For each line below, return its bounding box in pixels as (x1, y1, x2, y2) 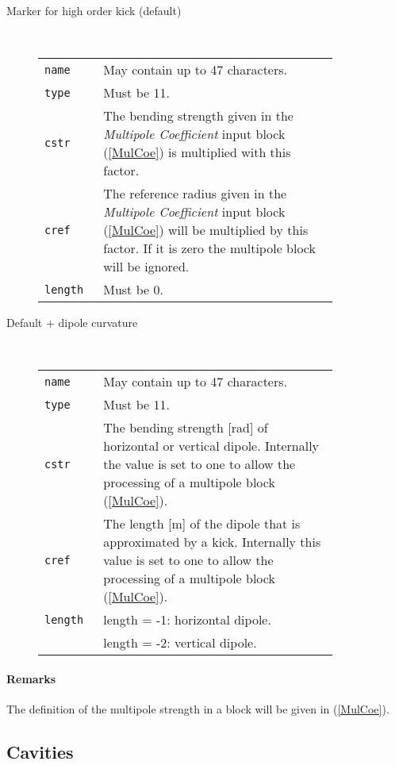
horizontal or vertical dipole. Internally (103, 436, 320, 456)
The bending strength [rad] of (103, 418, 268, 437)
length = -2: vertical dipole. (103, 633, 257, 652)
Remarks (6, 670, 56, 686)
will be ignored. (103, 257, 190, 276)
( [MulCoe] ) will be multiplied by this (103, 221, 309, 240)
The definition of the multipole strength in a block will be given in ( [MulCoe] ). (6, 701, 389, 717)
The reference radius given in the (103, 184, 287, 203)
